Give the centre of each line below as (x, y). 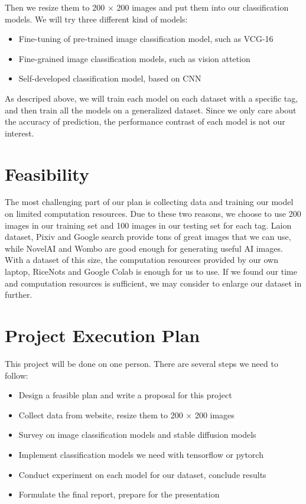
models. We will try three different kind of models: (96, 19)
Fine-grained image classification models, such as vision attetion (134, 58)
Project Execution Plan (102, 335)
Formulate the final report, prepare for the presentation (119, 494)
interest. (19, 133)
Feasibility (47, 173)
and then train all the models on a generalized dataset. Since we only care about (151, 110)
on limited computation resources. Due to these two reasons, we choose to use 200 (153, 214)
